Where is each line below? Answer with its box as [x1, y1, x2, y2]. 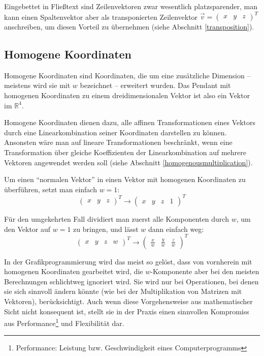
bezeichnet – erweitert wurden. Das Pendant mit [80, 80, 231, 91]
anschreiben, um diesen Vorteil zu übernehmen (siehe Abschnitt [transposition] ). [4, 21, 254, 32]
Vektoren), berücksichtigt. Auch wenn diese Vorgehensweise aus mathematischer [4, 295, 253, 306]
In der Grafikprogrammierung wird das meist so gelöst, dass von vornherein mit [4, 256, 252, 266]
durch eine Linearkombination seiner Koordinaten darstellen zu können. [4, 127, 227, 137]
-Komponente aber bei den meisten [150, 266, 259, 277]
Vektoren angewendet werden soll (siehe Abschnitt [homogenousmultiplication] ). [4, 157, 253, 167]
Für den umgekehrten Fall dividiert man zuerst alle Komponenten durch [4, 213, 229, 224]
